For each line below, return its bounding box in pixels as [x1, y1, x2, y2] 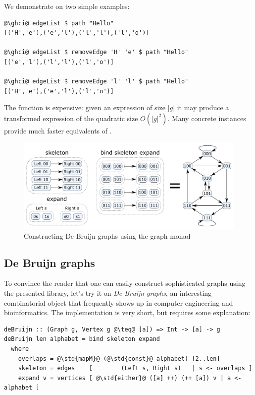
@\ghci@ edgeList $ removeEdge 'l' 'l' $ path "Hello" [4, 78, 189, 85]
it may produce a [177, 102, 229, 113]
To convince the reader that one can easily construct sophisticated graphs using [4, 278, 246, 288]
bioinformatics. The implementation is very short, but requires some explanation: [4, 307, 251, 318]
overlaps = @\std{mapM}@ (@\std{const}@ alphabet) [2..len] [18, 355, 220, 362]
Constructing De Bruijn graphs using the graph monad [24, 230, 191, 241]
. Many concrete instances [167, 113, 246, 123]
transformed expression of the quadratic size [4, 113, 138, 123]
